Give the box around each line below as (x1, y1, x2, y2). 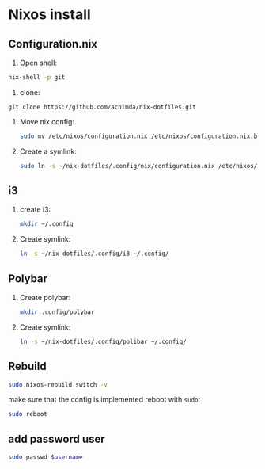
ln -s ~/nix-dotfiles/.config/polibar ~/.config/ (19, 337, 187, 345)
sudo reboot (8, 410, 47, 418)
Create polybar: (19, 293, 71, 302)
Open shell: (19, 58, 58, 67)
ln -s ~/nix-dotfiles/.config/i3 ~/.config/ (19, 250, 169, 258)
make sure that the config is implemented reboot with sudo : (8, 395, 201, 405)
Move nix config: (19, 116, 75, 126)
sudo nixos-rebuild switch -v (8, 380, 108, 389)
